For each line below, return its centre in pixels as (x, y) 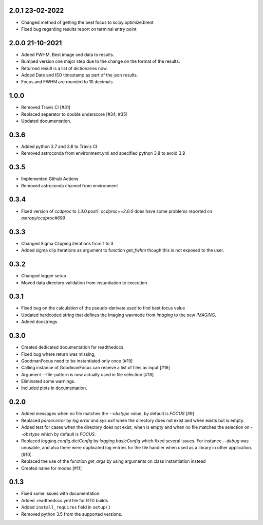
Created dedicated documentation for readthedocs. (73, 347)
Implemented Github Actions (50, 179)
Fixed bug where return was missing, (58, 354)
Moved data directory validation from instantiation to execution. (85, 283)
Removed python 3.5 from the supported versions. (72, 514)
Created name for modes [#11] (52, 468)
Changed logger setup (44, 276)
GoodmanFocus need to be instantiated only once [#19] (77, 361)
